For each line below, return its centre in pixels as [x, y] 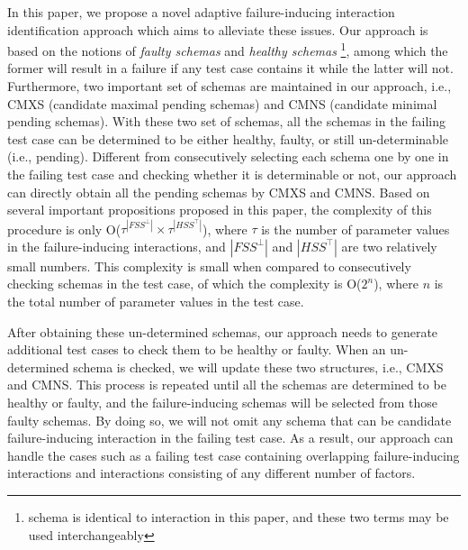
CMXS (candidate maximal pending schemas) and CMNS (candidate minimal [222, 103]
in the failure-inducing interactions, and [117, 246]
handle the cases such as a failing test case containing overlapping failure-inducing [234, 455]
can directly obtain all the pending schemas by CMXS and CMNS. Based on [219, 192]
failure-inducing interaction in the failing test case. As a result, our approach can [230, 438]
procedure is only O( [64, 229]
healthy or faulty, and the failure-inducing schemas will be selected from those [222, 403]
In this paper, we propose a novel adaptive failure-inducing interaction [201, 12]
